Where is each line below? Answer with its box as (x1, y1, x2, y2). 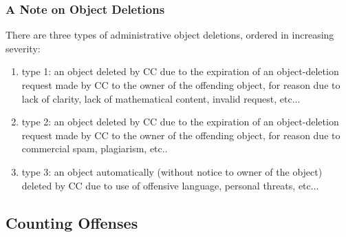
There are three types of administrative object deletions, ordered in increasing (6, 28, 334, 42)
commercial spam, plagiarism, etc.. (21, 141, 168, 156)
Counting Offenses (6, 212, 138, 233)
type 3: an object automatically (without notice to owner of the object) (21, 164, 323, 178)
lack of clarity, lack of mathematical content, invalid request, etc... (21, 91, 301, 105)
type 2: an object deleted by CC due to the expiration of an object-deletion (21, 114, 339, 129)
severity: (6, 41, 41, 55)
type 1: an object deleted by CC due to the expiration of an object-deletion (21, 64, 339, 79)
